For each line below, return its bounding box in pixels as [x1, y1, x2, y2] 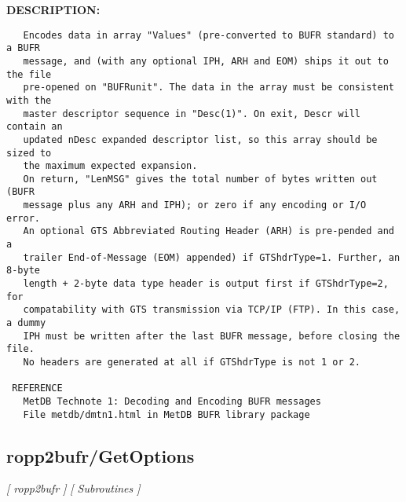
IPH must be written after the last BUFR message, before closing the [23, 330, 401, 342]
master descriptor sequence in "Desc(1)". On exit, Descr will [23, 108, 361, 119]
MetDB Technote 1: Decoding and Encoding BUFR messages [23, 395, 321, 407]
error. [6, 212, 40, 224]
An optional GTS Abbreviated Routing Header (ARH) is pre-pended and [23, 225, 394, 237]
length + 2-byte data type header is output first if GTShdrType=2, [23, 278, 389, 290]
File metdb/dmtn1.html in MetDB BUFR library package [23, 409, 310, 420]
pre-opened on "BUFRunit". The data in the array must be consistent [23, 82, 394, 93]
